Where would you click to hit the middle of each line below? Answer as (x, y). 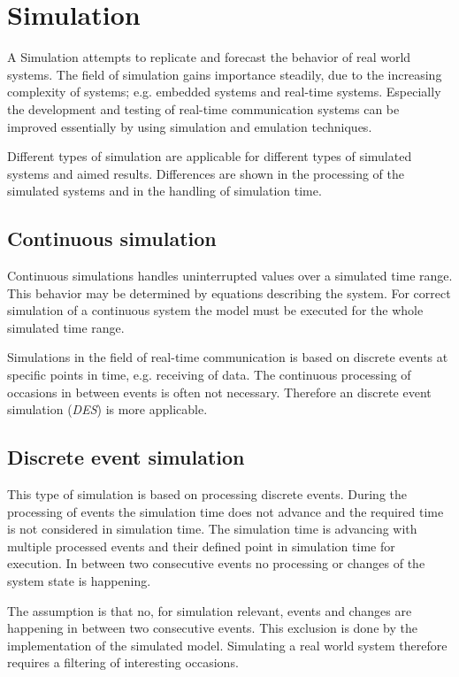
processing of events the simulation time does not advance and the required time (226, 511)
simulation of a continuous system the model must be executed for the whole (215, 310)
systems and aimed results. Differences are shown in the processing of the (206, 173)
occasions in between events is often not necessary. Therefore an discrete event (219, 392)
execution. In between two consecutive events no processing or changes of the (216, 563)
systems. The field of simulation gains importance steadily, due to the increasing (225, 74)
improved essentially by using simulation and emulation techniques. (190, 126)
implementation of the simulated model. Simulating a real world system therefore (227, 645)
